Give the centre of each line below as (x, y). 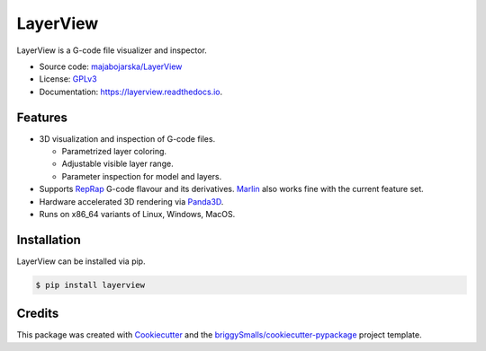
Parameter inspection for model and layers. (142, 176)
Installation (49, 239)
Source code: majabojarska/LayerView (111, 66)
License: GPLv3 (68, 79)
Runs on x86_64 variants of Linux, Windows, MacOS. (137, 214)
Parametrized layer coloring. (114, 152)
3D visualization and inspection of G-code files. (127, 138)
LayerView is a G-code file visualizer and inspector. (112, 50)
